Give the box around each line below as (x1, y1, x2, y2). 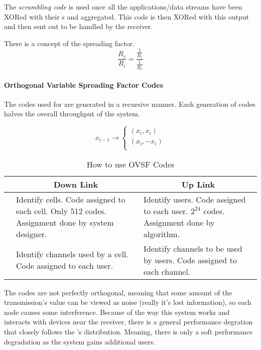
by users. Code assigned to (143, 254, 237, 266)
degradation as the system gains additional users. (4, 336, 156, 346)
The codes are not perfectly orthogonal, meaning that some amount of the (4, 287, 232, 297)
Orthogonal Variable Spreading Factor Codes (4, 79, 163, 90)
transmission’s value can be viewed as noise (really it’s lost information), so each (4, 297, 251, 307)
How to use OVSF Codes (86, 158, 175, 170)
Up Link (181, 178, 215, 190)
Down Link (53, 178, 98, 190)
